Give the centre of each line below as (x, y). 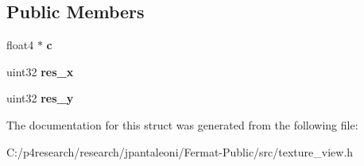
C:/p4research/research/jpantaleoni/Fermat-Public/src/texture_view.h (180, 151)
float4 (20, 45)
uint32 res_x (40, 71)
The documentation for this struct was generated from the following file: (182, 124)
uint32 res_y (40, 98)
